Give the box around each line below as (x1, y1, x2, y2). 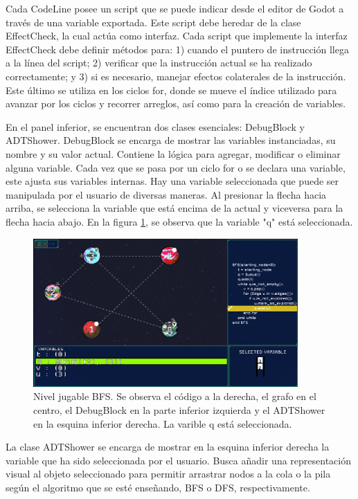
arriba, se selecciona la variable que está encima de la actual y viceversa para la (6, 201, 343, 215)
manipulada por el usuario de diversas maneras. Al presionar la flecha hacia (6, 187, 327, 201)
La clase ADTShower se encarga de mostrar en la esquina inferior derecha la (6, 439, 330, 454)
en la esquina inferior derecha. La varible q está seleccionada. (33, 416, 292, 430)
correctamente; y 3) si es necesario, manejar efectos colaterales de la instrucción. (6, 69, 346, 83)
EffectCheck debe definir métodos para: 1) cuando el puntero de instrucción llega (6, 42, 349, 56)
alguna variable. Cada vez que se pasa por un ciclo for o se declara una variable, (6, 160, 346, 174)
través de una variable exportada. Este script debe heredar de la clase (6, 15, 301, 29)
